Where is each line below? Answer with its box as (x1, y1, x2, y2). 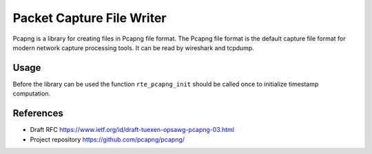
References (12, 107, 63, 120)
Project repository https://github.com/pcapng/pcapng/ (30, 135, 185, 144)
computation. (12, 89, 51, 98)
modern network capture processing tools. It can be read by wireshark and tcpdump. (12, 43, 254, 52)
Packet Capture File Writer (12, 10, 167, 25)
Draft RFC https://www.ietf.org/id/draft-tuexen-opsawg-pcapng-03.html (30, 126, 234, 134)
